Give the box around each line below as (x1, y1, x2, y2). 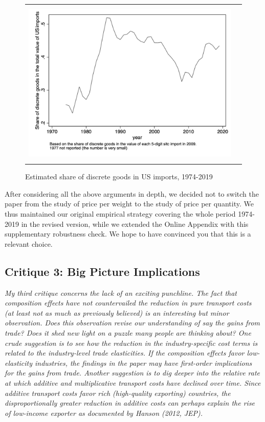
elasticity (5, 357, 33, 368)
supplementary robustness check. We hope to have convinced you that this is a (5, 228, 251, 239)
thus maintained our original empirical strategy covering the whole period (5, 208, 236, 219)
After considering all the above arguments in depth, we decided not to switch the (5, 188, 259, 199)
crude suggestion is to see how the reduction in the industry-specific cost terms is (5, 337, 258, 348)
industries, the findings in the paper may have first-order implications (35, 357, 252, 368)
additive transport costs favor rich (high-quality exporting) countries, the (5, 387, 231, 398)
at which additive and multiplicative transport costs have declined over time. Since (5, 377, 261, 388)
